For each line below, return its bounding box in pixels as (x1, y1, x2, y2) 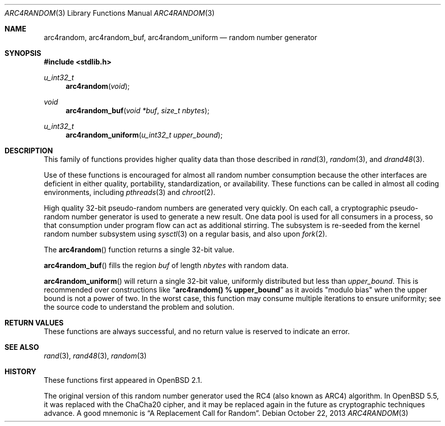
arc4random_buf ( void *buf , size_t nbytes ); (65, 106, 210, 115)
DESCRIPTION (5, 146, 53, 155)
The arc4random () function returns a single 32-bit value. (44, 245, 234, 254)
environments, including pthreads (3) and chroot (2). (44, 188, 216, 196)
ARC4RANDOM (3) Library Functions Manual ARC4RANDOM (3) (5, 9, 215, 17)
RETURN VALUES (5, 318, 64, 327)
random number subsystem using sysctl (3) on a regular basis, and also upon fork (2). (44, 230, 327, 238)
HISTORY (5, 367, 37, 376)
